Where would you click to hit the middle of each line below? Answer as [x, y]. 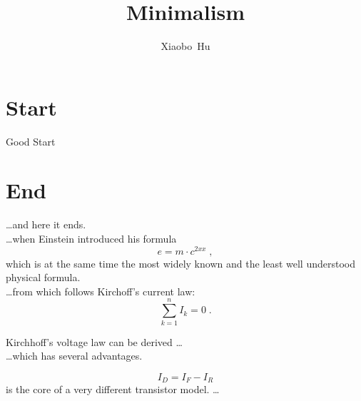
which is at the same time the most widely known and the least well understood [180, 263]
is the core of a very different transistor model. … [113, 389]
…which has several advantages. [74, 356]
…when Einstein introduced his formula [91, 238]
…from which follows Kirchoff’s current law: [101, 291]
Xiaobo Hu [185, 46]
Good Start [31, 141]
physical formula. [43, 277]
